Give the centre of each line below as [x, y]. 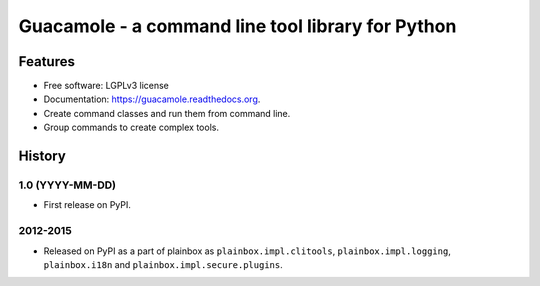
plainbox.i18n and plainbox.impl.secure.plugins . [163, 264]
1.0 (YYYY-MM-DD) [67, 185]
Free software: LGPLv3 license [106, 86]
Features [46, 61]
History [42, 156]
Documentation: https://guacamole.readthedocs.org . [152, 99]
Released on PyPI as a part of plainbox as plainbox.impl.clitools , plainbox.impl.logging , [247, 251]
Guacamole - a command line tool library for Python [237, 26]
